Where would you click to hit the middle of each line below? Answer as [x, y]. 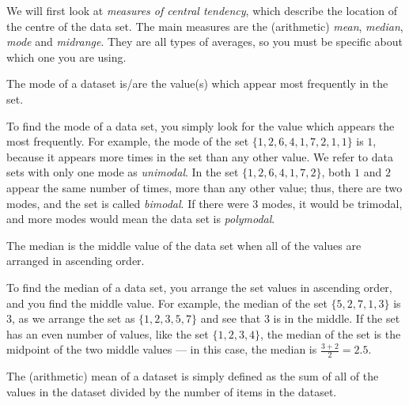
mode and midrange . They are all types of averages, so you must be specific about [204, 42]
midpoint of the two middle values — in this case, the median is [162, 349]
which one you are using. [66, 57]
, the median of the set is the [331, 333]
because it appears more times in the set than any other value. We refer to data [200, 156]
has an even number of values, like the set [108, 333]
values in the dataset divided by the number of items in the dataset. [172, 391]
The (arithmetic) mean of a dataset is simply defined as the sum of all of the [193, 376]
